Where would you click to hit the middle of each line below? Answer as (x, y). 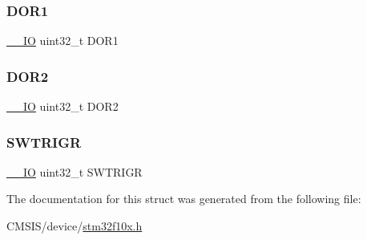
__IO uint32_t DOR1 (63, 41)
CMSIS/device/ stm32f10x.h (75, 226)
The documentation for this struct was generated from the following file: (184, 199)
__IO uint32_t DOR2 (63, 106)
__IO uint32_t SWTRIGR (75, 171)
